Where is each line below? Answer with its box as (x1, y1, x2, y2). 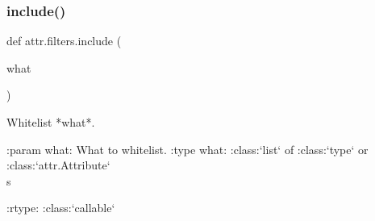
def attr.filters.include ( (6, 32, 122, 49)
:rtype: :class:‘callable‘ (6, 199, 115, 216)
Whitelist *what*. (6, 114, 95, 130)
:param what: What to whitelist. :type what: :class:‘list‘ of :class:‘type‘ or (6, 140, 369, 157)
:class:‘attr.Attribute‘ (6, 156, 110, 173)
